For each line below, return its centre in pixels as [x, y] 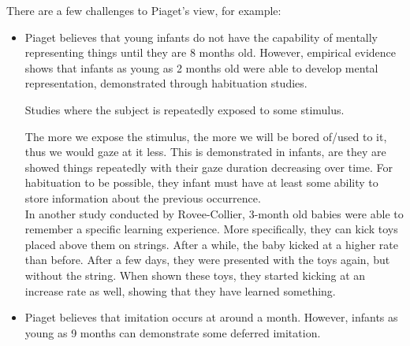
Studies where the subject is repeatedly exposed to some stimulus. [184, 109]
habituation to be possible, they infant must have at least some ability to [201, 182]
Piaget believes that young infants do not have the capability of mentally [201, 37]
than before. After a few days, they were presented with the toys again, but [207, 260]
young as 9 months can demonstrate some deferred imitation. [173, 332]
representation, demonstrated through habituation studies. [166, 83]
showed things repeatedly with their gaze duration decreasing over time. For [209, 167]
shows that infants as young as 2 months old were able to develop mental [201, 67]
